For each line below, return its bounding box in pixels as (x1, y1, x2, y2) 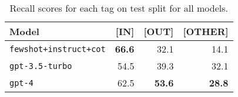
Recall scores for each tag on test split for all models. (9, 1, 228, 15)
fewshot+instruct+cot (9, 44, 106, 54)
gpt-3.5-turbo (9, 61, 72, 71)
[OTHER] (183, 25, 229, 38)
